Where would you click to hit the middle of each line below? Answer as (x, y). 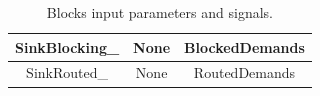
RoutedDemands (244, 72)
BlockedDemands (244, 46)
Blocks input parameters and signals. (159, 12)
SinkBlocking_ (67, 46)
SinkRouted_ (67, 72)
